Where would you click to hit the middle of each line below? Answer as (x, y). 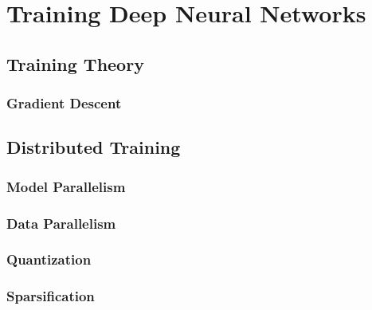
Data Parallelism (61, 223)
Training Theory (75, 63)
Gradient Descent (64, 103)
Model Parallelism (66, 186)
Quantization (49, 259)
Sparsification (51, 296)
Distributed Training (94, 147)
